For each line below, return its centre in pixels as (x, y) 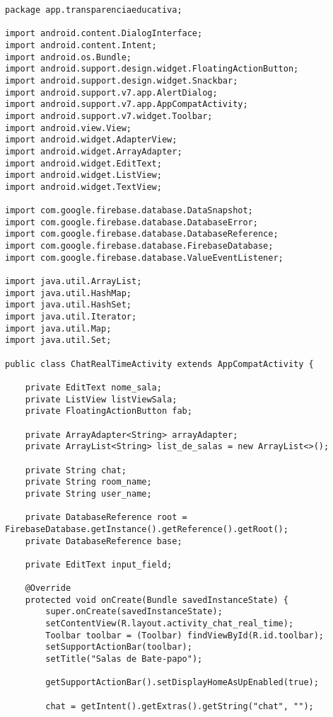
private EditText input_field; (99, 564)
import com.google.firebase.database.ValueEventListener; (144, 258)
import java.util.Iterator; (71, 317)
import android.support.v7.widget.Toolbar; (109, 116)
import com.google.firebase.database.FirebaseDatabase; (139, 246)
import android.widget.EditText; (83, 163)
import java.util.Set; (58, 340)
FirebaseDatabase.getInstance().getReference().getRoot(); (147, 529)
